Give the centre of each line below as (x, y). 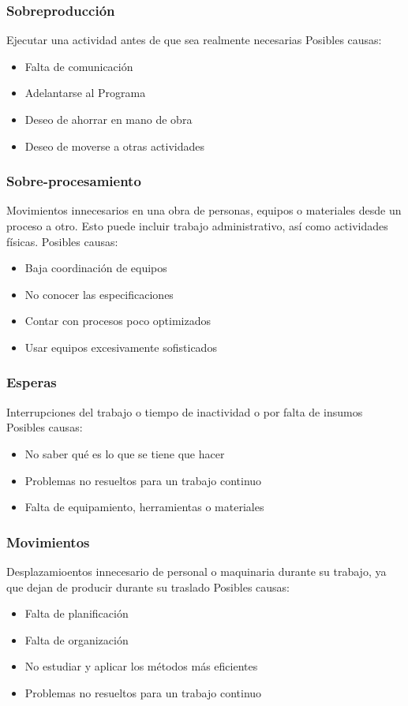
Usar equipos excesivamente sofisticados (121, 347)
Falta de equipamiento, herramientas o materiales (144, 507)
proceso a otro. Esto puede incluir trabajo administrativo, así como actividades (197, 226)
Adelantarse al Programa (85, 93)
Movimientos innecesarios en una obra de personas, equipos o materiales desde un (204, 210)
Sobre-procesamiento (74, 181)
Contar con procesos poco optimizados (118, 321)
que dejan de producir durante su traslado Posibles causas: (148, 586)
